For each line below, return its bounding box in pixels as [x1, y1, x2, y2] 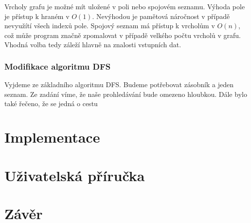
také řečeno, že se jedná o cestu [4, 98, 98, 109]
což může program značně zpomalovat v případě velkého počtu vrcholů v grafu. [4, 30, 241, 40]
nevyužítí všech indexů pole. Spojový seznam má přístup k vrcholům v [4, 20, 215, 31]
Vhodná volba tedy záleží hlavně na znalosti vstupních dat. [4, 39, 181, 50]
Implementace [4, 127, 100, 147]
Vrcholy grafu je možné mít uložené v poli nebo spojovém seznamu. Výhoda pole [4, 1, 245, 11]
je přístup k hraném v [4, 11, 70, 21]
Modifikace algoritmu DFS [4, 60, 111, 72]
